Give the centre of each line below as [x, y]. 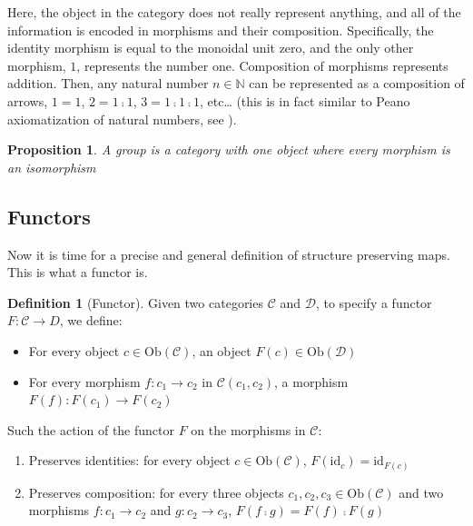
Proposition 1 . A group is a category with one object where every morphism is [229, 149]
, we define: [91, 320]
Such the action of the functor [91, 429]
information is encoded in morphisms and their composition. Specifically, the [221, 30]
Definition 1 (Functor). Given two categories [135, 302]
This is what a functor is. [78, 272]
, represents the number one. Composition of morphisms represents [262, 65]
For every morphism [84, 381]
